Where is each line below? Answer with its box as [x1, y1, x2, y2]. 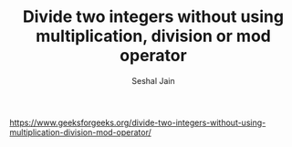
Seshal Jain [131, 75, 175, 86]
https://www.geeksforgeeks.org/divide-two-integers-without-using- [9, 117, 266, 128]
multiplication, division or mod [36, 26, 271, 47]
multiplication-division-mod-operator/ [9, 126, 152, 138]
